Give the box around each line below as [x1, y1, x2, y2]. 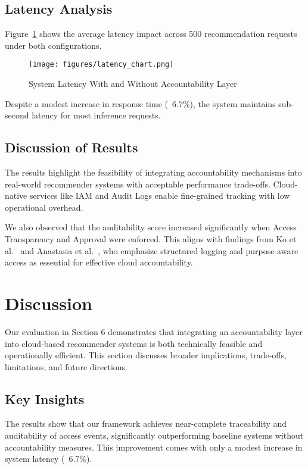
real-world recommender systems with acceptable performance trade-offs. [5, 177, 270, 190]
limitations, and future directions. [5, 360, 127, 373]
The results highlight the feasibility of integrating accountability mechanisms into [5, 166, 302, 179]
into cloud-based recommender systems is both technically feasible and [5, 337, 263, 349]
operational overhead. [5, 201, 83, 213]
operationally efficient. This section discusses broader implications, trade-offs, [5, 349, 287, 361]
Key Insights [5, 389, 85, 408]
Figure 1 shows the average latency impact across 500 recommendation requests [5, 27, 297, 40]
